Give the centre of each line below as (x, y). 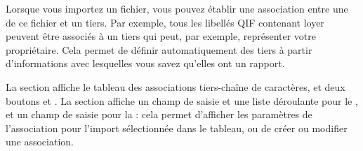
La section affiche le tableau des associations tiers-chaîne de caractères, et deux (176, 86)
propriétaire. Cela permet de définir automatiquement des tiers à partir (159, 49)
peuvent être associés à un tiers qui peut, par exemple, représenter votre (161, 36)
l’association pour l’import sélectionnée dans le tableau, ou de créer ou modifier (177, 128)
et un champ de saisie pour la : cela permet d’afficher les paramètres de (159, 114)
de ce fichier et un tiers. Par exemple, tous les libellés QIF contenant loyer (165, 22)
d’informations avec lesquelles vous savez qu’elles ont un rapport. (145, 63)
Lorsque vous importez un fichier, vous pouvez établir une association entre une (177, 8)
